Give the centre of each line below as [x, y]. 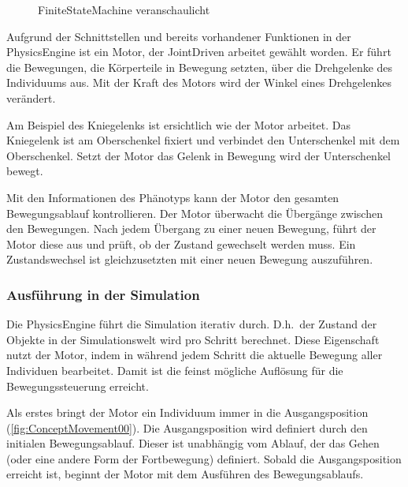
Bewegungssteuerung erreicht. [78, 386]
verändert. [31, 97]
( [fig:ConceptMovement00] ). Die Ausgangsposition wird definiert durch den [187, 427]
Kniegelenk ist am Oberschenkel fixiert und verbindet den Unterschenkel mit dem [203, 140]
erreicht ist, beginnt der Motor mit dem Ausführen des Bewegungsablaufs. [185, 474]
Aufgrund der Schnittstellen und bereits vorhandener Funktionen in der [179, 36]
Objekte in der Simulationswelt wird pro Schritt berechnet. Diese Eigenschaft [193, 339]
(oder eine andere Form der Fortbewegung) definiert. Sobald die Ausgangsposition [204, 458]
